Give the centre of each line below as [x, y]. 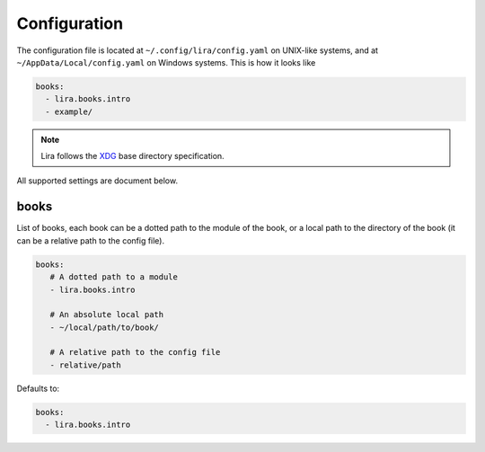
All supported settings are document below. [97, 181]
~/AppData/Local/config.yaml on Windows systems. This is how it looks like [166, 62]
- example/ [69, 111]
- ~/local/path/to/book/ [104, 327]
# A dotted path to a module [114, 277]
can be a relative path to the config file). [91, 240]
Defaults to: [38, 388]
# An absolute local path [107, 315]
